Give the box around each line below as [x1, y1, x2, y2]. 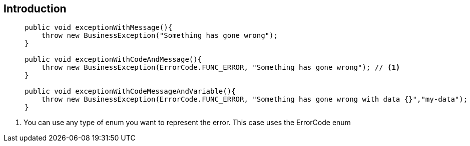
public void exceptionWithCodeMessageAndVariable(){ [25, 87, 236, 96]
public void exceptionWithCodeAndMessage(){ [25, 55, 202, 64]
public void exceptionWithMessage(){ [25, 23, 173, 32]
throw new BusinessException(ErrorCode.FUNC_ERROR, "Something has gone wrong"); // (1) [41, 63, 400, 72]
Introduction [4, 2, 67, 15]
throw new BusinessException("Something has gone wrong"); [41, 31, 278, 40]
